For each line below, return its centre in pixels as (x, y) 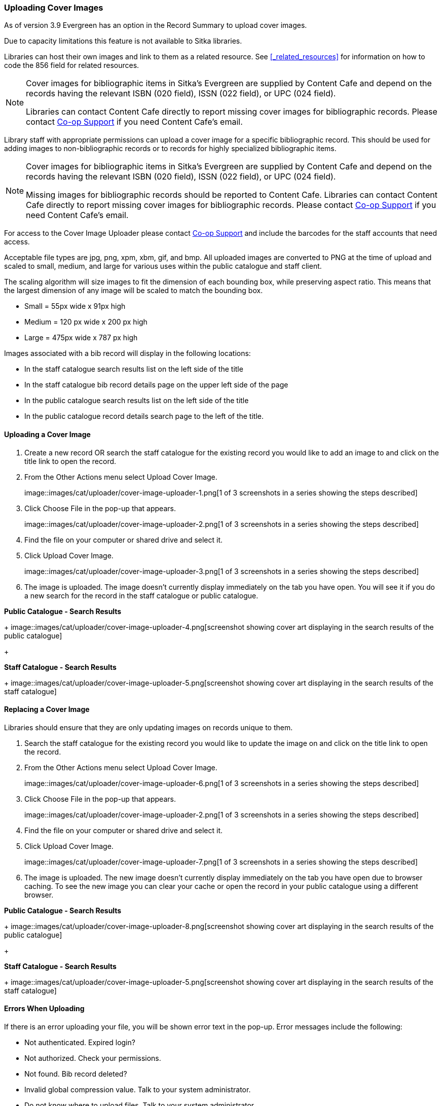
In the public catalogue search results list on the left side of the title (137, 401)
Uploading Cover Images (54, 8)
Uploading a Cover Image (47, 434)
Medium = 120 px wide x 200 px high (86, 322)
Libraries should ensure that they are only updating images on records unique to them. (149, 727)
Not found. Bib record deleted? (76, 1074)
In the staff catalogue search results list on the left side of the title (134, 369)
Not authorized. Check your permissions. (93, 1058)
